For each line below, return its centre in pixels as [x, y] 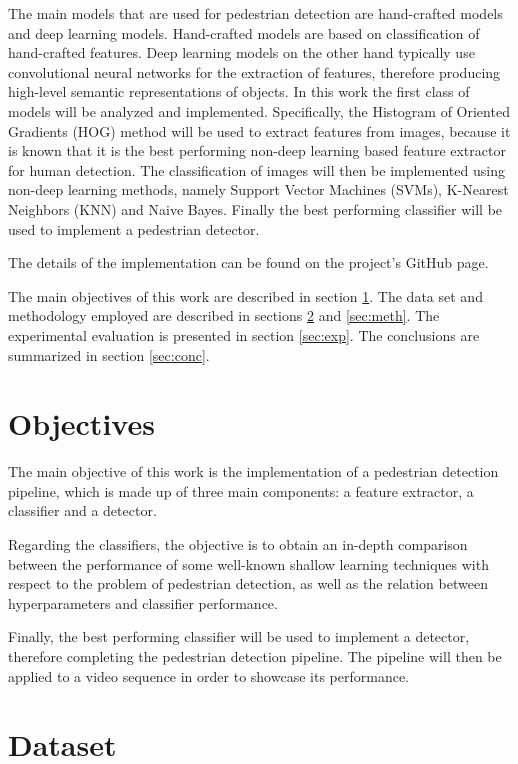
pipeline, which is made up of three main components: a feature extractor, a [241, 490]
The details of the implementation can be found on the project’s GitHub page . [248, 262]
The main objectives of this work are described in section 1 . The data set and [245, 295]
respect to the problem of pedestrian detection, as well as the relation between [248, 583]
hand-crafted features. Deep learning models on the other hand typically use [241, 52]
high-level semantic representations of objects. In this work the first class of [239, 91]
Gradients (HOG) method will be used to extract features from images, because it [259, 130]
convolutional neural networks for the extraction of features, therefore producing [254, 71]
